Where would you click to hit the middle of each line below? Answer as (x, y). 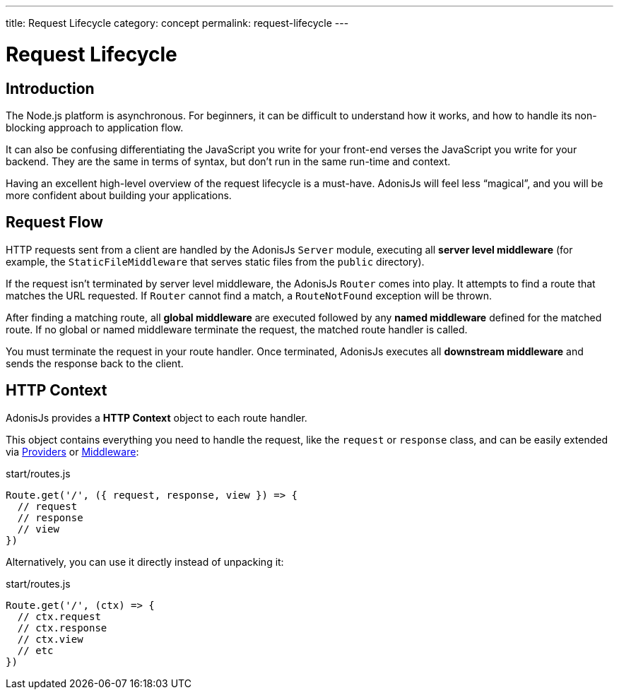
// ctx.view (50, 639)
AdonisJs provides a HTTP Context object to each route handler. (157, 417)
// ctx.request (59, 616)
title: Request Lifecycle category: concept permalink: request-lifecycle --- (177, 23)
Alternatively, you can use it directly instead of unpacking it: (145, 562)
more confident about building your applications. (119, 195)
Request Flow (54, 222)
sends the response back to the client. (95, 363)
